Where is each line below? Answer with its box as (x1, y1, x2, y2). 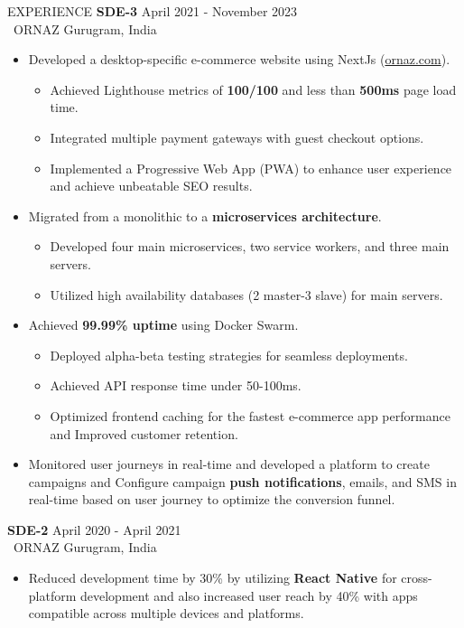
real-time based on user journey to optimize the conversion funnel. (28, 490, 395, 509)
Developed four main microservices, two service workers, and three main (50, 237, 450, 256)
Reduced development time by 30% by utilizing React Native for (28, 568, 397, 587)
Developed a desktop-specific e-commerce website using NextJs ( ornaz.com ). (28, 50, 450, 69)
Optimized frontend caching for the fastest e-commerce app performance (50, 406, 450, 425)
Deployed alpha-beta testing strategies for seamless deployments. (50, 345, 408, 364)
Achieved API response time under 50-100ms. (50, 376, 302, 395)
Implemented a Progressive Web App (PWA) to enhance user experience (50, 158, 452, 177)
